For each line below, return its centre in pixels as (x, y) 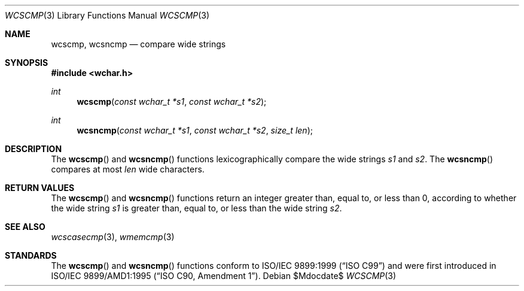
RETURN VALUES (40, 188)
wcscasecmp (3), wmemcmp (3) (113, 237)
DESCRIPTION (33, 149)
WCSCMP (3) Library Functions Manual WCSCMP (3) (107, 15)
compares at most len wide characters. (128, 169)
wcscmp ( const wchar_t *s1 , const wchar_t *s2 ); (172, 101)
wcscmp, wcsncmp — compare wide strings (138, 44)
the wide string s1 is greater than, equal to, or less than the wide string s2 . (196, 208)
